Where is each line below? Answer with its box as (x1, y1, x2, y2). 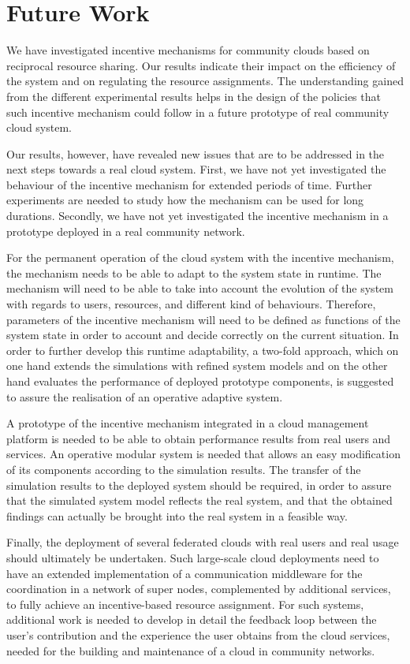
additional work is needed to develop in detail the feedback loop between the (6, 611, 377, 628)
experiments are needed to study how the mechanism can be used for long (6, 192, 364, 208)
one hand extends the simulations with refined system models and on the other (6, 357, 388, 374)
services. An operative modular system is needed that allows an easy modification (6, 446, 401, 462)
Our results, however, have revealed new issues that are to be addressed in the (6, 145, 385, 162)
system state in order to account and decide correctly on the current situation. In (6, 326, 399, 343)
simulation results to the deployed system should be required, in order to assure (6, 476, 392, 493)
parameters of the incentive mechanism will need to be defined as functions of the (6, 311, 401, 327)
